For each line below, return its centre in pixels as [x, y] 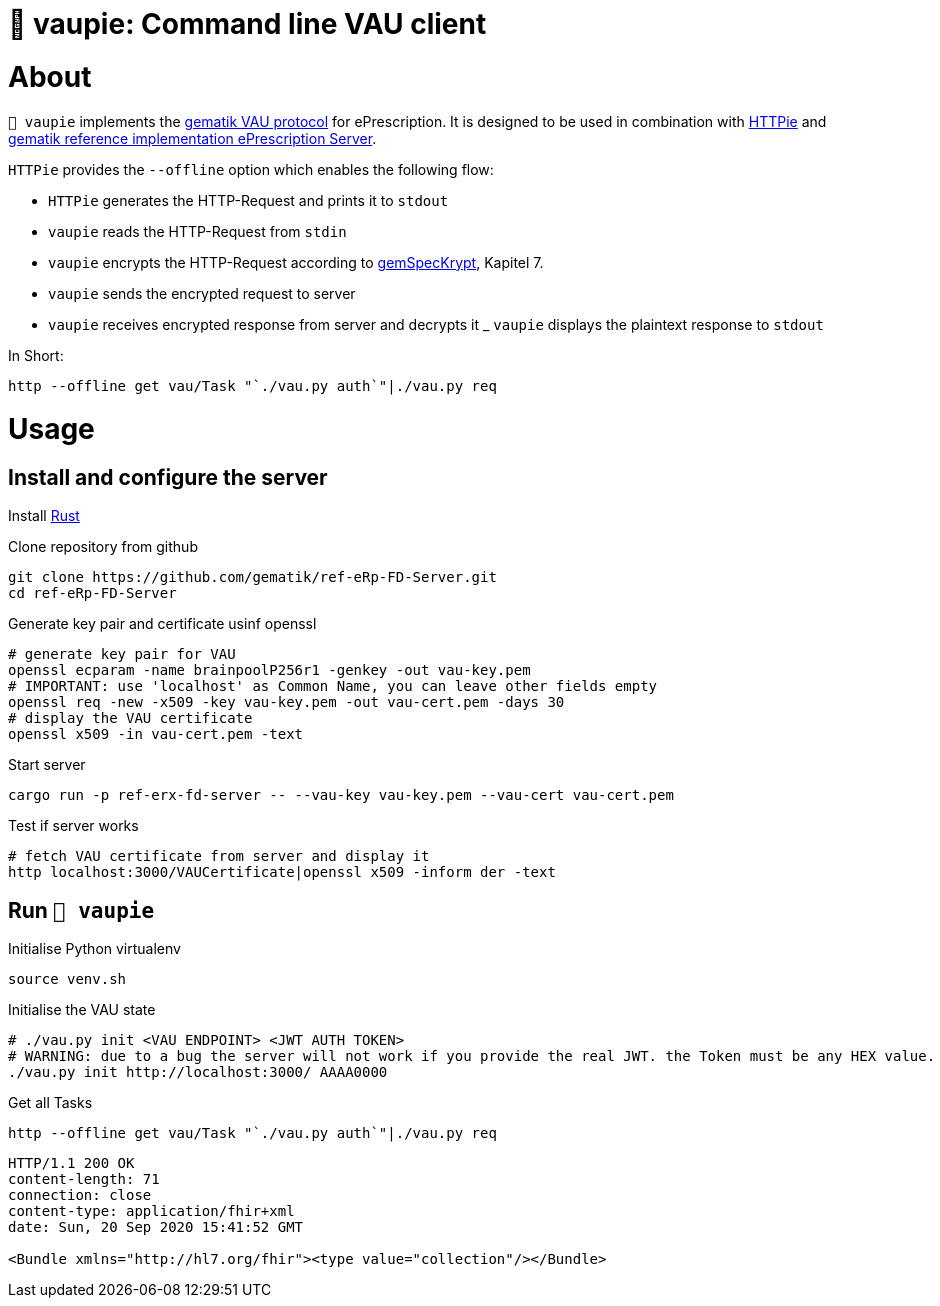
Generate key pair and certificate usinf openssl [162, 624]
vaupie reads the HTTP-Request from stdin [197, 231]
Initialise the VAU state [82, 1010]
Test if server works [73, 826]
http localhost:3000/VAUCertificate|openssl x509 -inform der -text [282, 872]
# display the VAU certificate [130, 718]
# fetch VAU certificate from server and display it [219, 856]
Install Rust [44, 516]
